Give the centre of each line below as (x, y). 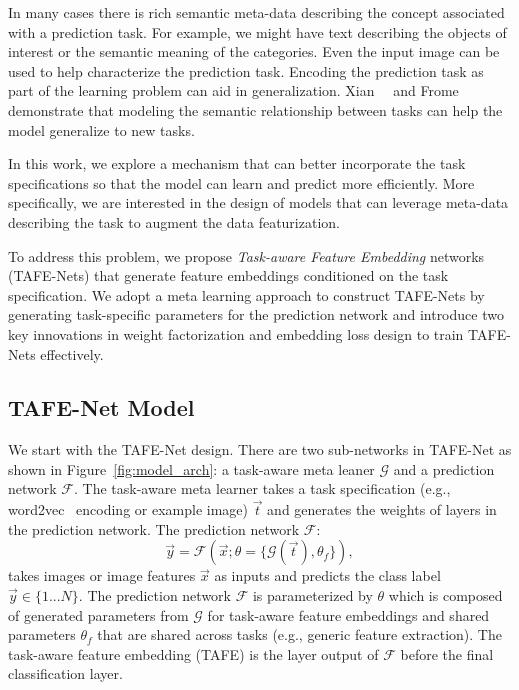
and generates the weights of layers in (382, 509)
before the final (447, 653)
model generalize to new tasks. (101, 129)
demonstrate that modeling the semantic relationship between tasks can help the (255, 109)
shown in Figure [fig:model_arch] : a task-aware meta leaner (191, 468)
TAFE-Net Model (101, 407)
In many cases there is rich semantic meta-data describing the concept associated (256, 12)
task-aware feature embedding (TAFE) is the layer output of (193, 653)
